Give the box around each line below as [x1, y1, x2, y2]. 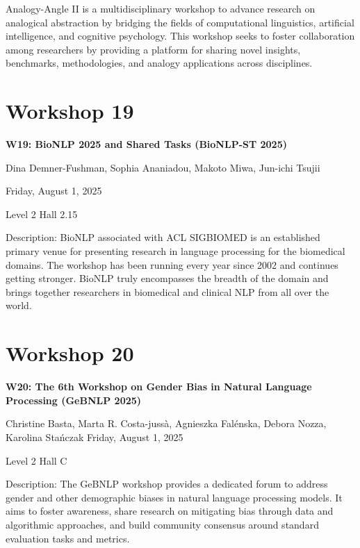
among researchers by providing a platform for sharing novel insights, [6, 42, 301, 56]
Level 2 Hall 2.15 [6, 206, 78, 221]
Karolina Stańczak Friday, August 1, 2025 [6, 429, 183, 444]
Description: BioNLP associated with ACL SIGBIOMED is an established [6, 230, 320, 244]
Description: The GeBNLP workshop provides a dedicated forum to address [6, 476, 328, 491]
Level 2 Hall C [6, 453, 67, 467]
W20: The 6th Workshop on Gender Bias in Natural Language [6, 379, 312, 394]
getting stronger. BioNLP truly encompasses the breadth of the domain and [6, 271, 329, 285]
